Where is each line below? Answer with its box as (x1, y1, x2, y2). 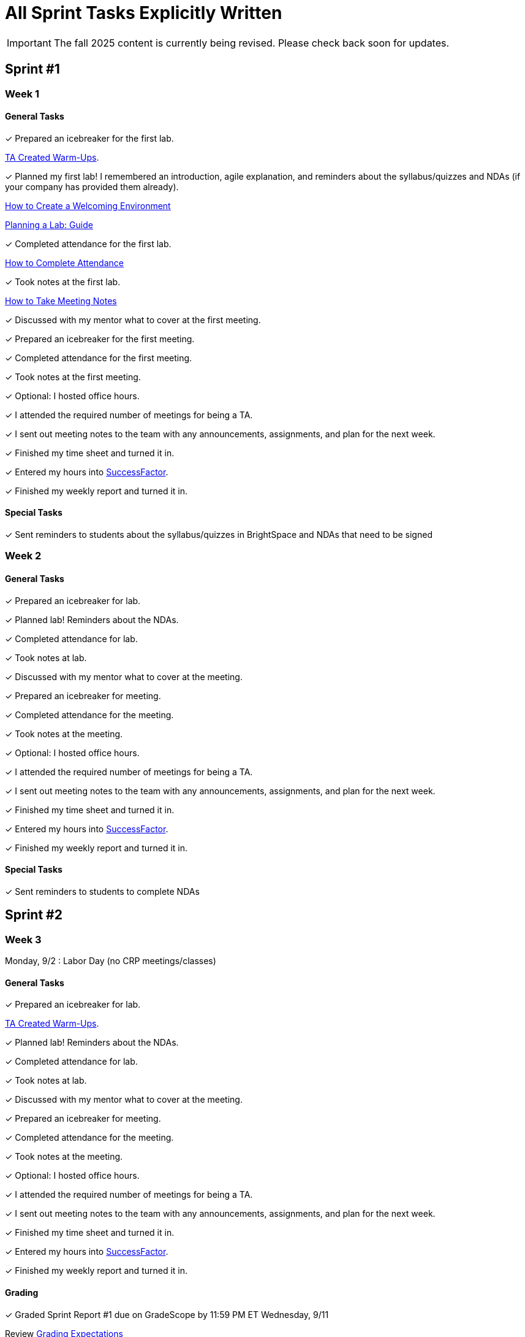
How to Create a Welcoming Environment (5, 200, 171, 211)
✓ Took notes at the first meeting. (5, 371, 141, 382)
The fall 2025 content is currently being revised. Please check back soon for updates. (53, 36, 450, 49)
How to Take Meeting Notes (5, 295, 117, 306)
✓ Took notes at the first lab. (5, 276, 121, 287)
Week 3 (5, 933, 42, 946)
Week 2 (5, 550, 42, 562)
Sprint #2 (5, 907, 62, 923)
